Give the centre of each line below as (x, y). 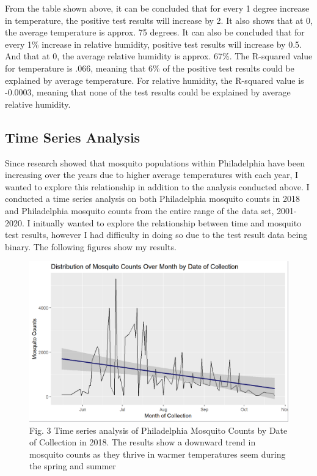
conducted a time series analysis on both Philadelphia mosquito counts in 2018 (152, 199)
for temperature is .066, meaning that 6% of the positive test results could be (150, 68)
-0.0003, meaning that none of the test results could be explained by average (148, 92)
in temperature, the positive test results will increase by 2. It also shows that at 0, (159, 20)
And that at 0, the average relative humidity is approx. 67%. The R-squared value (159, 56)
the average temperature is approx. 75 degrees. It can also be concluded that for (155, 32)
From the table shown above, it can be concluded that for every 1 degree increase (157, 8)
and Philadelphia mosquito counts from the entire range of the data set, (140, 210)
